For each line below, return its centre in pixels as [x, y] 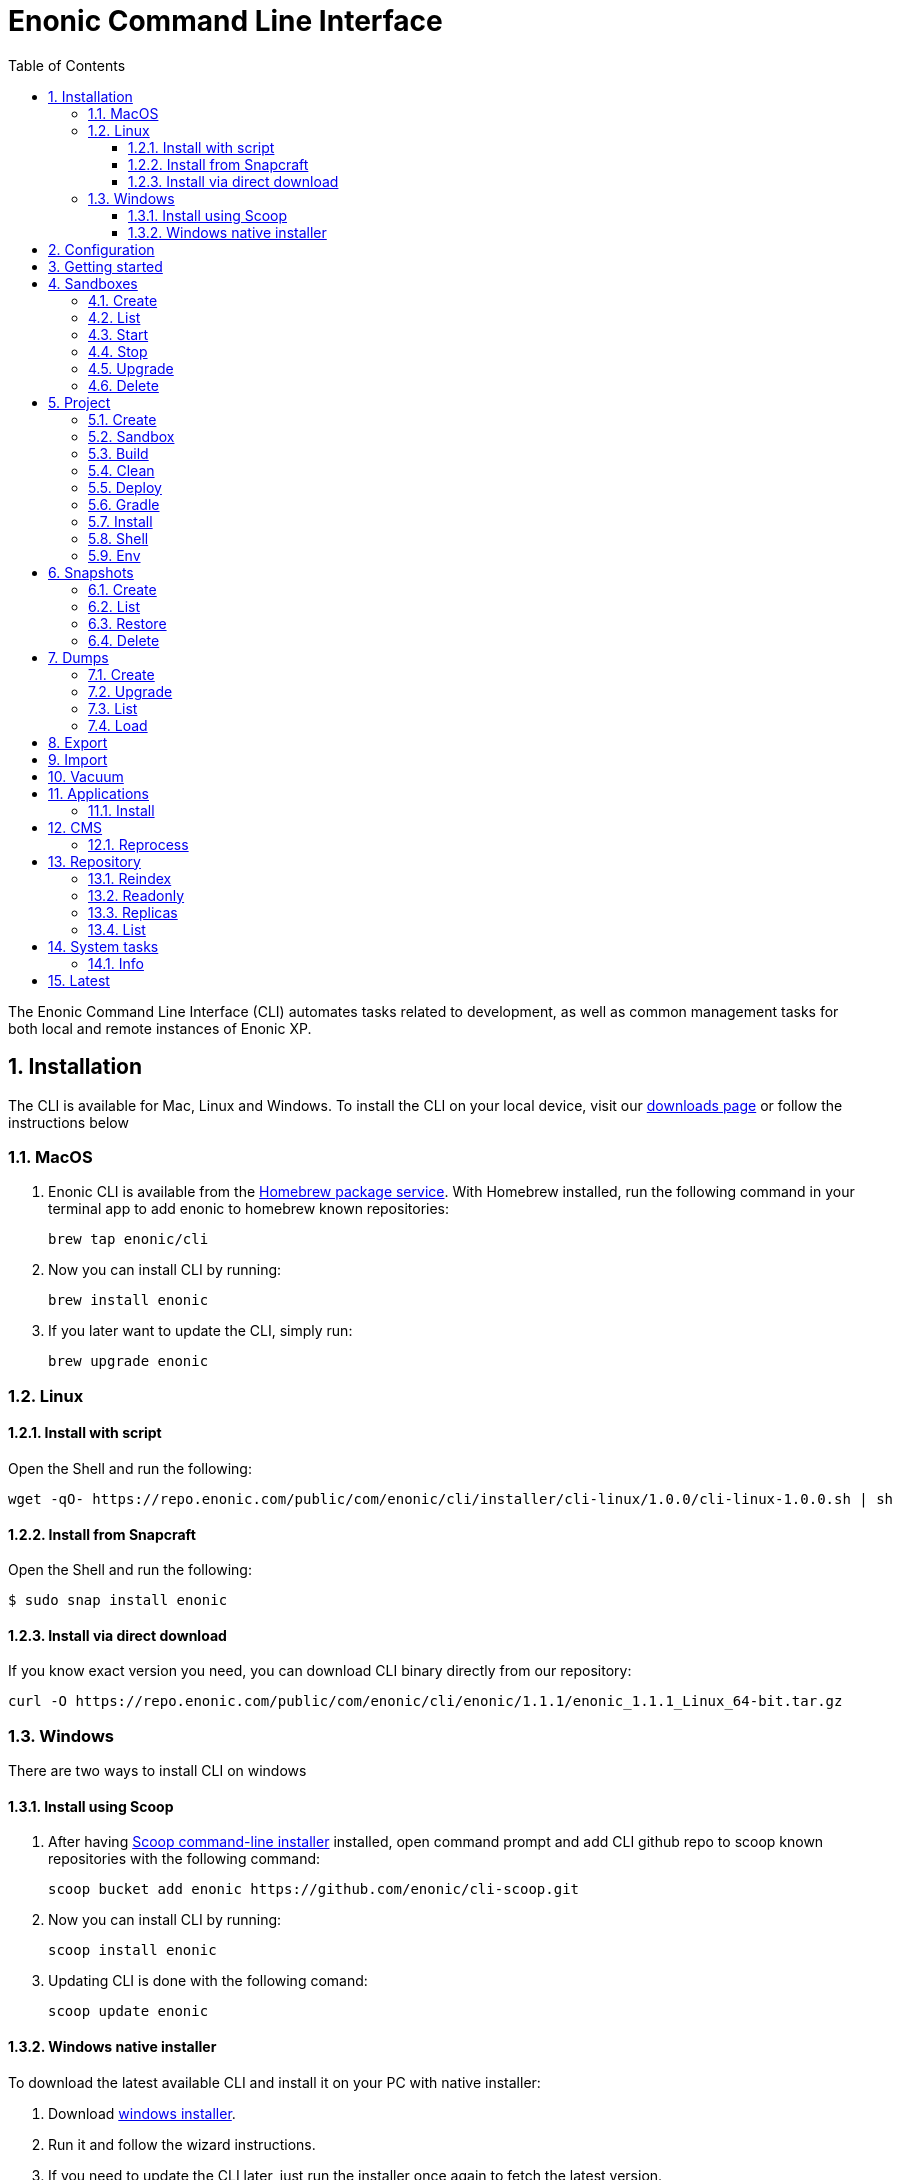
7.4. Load [118, 725]
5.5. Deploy [125, 487]
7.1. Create [121, 674]
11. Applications [98, 793]
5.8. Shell [118, 538]
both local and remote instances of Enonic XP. [160, 1028]
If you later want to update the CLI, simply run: [200, 1331]
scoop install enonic [132, 1950]
